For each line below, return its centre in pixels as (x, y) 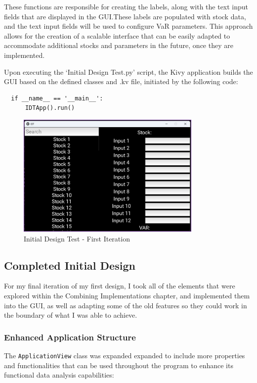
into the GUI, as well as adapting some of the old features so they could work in (126, 305)
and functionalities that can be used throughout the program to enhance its (119, 365)
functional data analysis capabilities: (59, 375)
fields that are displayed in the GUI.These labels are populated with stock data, (125, 16)
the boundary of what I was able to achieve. (71, 315)
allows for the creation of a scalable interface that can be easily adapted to (117, 35)
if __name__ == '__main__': (57, 98)
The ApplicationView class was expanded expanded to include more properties (125, 356)
